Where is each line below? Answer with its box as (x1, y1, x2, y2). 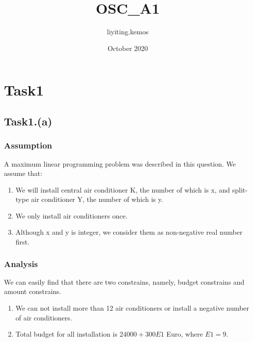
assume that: (4, 168, 42, 178)
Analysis (4, 257, 38, 269)
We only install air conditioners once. (15, 210, 128, 220)
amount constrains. (4, 286, 61, 296)
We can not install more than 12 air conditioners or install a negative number (15, 303, 250, 313)
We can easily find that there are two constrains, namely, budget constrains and (4, 276, 245, 287)
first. (15, 237, 29, 247)
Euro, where (166, 329, 203, 339)
